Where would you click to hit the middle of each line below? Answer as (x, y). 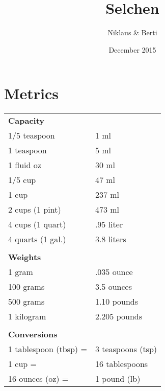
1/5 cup (22, 180)
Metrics (32, 93)
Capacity (26, 121)
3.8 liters (111, 239)
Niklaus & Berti (132, 32)
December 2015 (132, 49)
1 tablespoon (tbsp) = (48, 349)
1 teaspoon (28, 150)
